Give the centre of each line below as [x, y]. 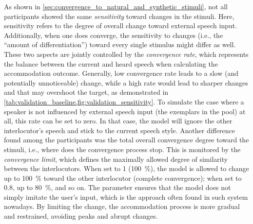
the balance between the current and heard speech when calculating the [111, 63]
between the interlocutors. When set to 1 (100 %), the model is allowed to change [126, 168]
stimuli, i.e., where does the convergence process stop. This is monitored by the [122, 149]
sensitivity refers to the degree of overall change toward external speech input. [121, 26]
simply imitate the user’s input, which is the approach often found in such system [126, 197]
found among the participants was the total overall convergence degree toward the [126, 140]
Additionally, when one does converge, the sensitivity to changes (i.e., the [114, 35]
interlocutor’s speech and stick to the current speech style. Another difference [119, 130]
